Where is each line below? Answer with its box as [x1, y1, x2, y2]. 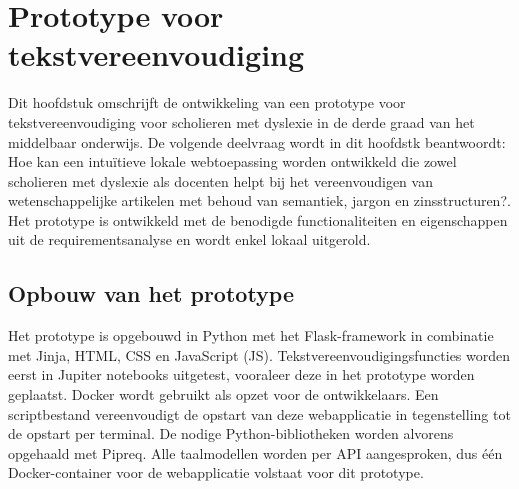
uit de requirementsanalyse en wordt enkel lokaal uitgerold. [8, 229, 371, 250]
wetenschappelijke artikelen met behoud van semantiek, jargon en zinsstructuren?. [8, 190, 511, 211]
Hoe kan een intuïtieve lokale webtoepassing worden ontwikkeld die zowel [8, 151, 457, 172]
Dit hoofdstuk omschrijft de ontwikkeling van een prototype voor [8, 92, 406, 113]
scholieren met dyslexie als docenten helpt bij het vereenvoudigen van [8, 170, 433, 191]
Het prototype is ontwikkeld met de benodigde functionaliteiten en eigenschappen [8, 209, 508, 230]
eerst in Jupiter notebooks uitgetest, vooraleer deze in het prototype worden [8, 364, 475, 385]
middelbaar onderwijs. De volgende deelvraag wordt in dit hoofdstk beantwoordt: [8, 131, 506, 152]
